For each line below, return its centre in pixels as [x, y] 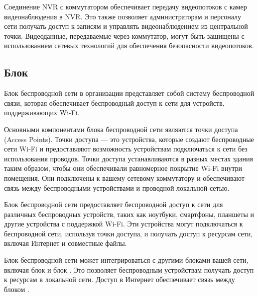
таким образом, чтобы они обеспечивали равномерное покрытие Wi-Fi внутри [123, 168]
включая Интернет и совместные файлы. [65, 243]
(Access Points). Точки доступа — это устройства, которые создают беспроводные [129, 139]
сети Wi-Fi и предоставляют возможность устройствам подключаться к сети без [126, 149]
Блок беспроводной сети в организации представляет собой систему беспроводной [129, 93]
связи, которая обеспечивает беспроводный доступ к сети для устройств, [114, 103]
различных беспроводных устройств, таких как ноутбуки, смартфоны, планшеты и [129, 214]
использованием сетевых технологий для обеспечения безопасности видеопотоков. [129, 45]
